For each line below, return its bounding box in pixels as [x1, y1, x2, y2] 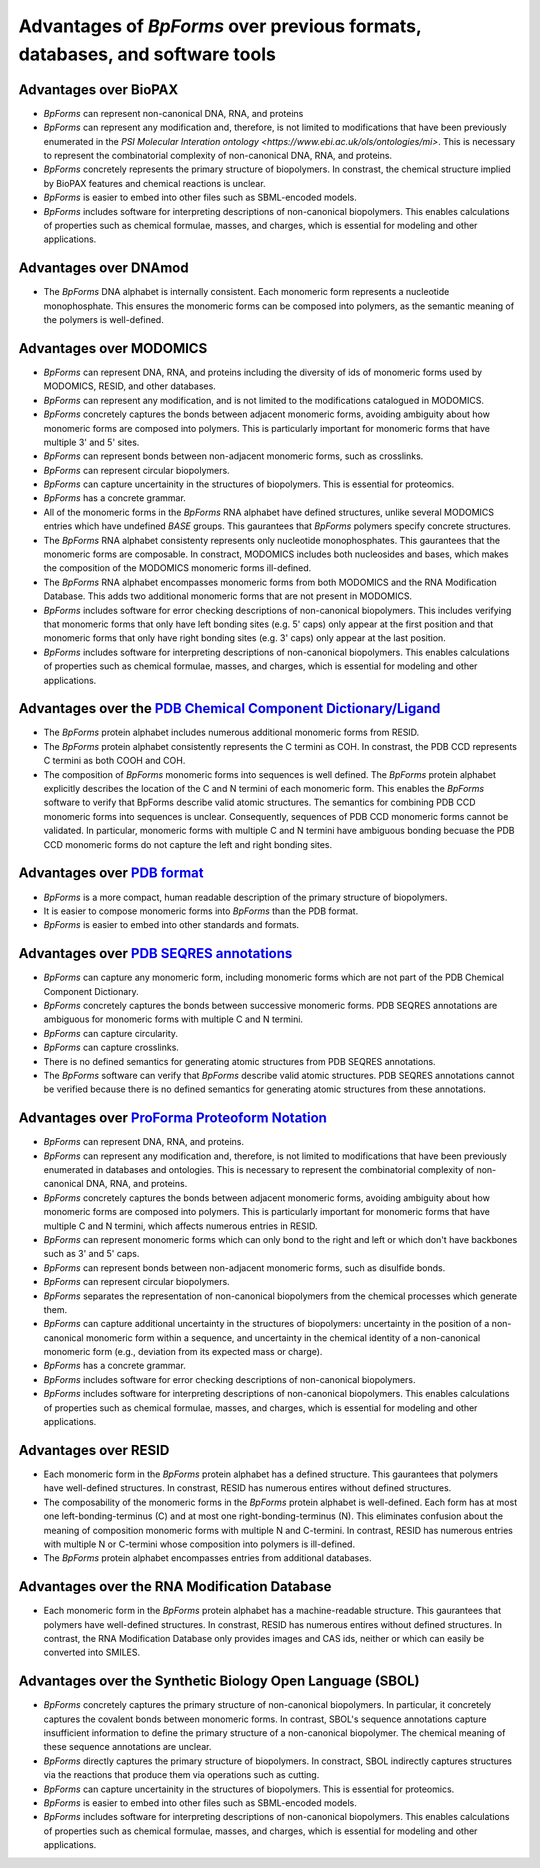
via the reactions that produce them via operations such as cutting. [43, 1769, 320, 1781]
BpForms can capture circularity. [43, 1027, 179, 1039]
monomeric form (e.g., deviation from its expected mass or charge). [43, 1346, 323, 1358]
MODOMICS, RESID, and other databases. [43, 380, 217, 392]
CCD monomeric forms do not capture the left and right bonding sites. [43, 838, 333, 850]
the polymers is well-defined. [43, 314, 164, 326]
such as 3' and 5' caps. [43, 1248, 140, 1260]
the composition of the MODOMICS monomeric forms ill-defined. [43, 562, 312, 574]
